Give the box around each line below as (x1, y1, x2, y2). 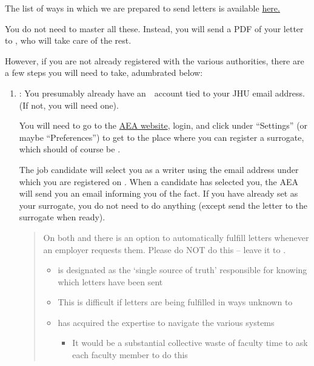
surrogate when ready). (19, 211, 105, 223)
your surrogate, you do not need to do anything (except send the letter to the (19, 198, 307, 211)
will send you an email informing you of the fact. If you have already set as (19, 187, 298, 200)
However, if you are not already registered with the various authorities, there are (5, 54, 304, 67)
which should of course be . (19, 143, 121, 155)
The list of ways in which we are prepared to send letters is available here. (5, 2, 280, 14)
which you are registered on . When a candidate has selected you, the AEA (19, 175, 298, 188)
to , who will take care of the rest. (5, 34, 132, 47)
